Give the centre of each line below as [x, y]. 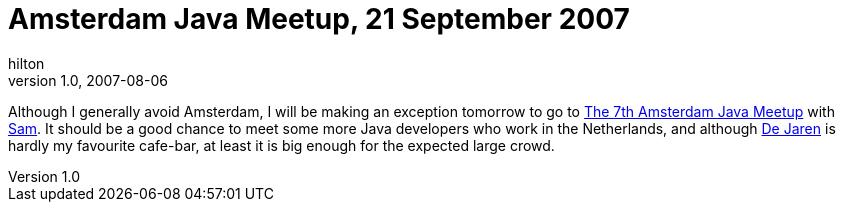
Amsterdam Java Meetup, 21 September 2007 [319, 19]
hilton [26, 63]
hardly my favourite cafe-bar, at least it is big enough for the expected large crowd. [281, 145]
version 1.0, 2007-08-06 [88, 80]
